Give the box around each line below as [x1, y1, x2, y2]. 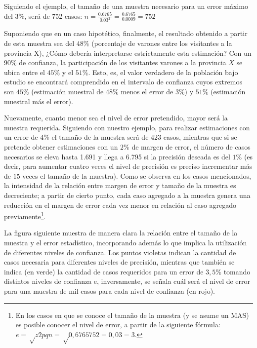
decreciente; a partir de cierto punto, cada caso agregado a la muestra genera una [4, 190, 251, 200]
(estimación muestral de [31, 86, 104, 97]
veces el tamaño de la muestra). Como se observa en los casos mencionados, [22, 170, 251, 181]
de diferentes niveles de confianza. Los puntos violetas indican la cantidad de [4, 247, 236, 257]
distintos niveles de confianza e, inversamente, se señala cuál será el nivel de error [4, 276, 251, 286]
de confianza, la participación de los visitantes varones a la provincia [19, 57, 226, 68]
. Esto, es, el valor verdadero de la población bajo [88, 67, 238, 77]
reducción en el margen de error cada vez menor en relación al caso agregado [4, 199, 237, 210]
